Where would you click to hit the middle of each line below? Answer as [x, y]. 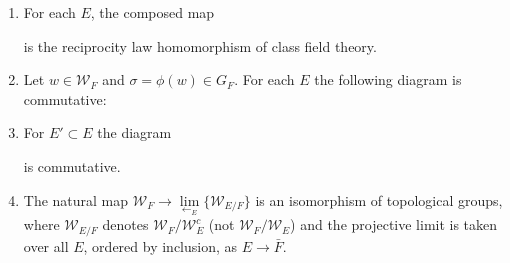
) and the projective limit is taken [394, 224]
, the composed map [152, 12]
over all [46, 245]
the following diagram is [388, 79]
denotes [125, 224]
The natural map [76, 199]
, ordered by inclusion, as [160, 245]
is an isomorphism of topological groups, [379, 199]
